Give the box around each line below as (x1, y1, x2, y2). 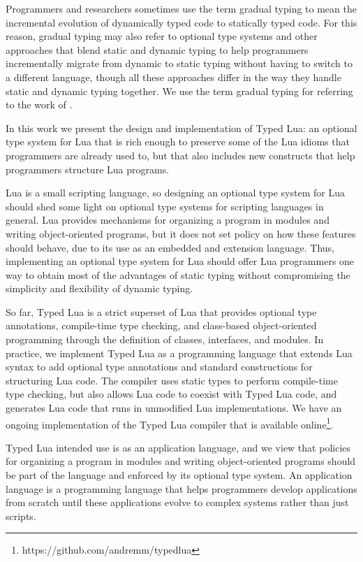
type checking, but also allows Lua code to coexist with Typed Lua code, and (6, 387, 337, 401)
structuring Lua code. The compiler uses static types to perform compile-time (6, 373, 338, 387)
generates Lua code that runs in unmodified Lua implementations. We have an (6, 401, 342, 415)
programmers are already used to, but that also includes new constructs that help (6, 147, 355, 162)
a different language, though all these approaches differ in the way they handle (6, 69, 341, 84)
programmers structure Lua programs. (6, 161, 170, 176)
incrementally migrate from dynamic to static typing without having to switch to (6, 56, 353, 71)
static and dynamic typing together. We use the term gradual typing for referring (6, 83, 353, 98)
